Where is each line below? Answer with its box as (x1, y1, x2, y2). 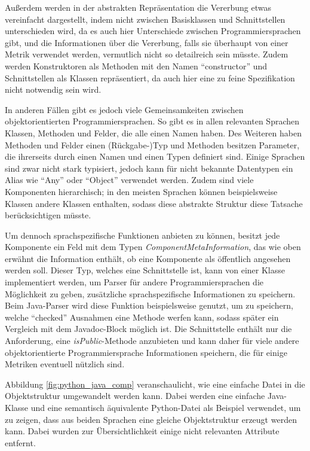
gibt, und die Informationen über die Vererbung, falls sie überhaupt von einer (5, 36, 288, 48)
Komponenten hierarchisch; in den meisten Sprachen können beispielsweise (5, 185, 278, 197)
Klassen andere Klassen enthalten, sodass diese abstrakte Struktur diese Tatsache (5, 197, 303, 209)
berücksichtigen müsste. (5, 209, 91, 221)
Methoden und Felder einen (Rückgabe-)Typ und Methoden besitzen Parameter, (5, 138, 300, 151)
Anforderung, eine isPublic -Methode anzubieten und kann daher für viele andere (5, 334, 299, 347)
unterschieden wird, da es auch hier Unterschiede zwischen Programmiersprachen (5, 25, 301, 37)
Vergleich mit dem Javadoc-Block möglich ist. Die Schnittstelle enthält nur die (5, 322, 292, 335)
